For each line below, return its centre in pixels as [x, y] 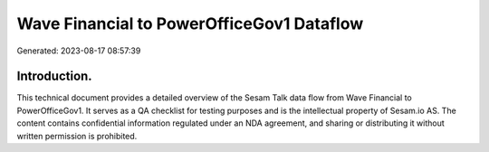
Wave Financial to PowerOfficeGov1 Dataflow [190, 24]
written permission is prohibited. [77, 136]
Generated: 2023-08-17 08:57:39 [79, 51]
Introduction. [54, 76]
